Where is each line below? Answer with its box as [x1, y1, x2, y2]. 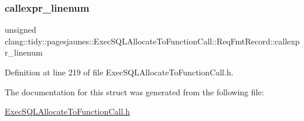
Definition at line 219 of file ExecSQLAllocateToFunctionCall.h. [5, 66, 234, 78]
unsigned [5, 23, 36, 36]
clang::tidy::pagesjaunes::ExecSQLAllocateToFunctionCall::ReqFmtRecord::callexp [5, 34, 300, 47]
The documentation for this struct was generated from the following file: [5, 85, 264, 98]
